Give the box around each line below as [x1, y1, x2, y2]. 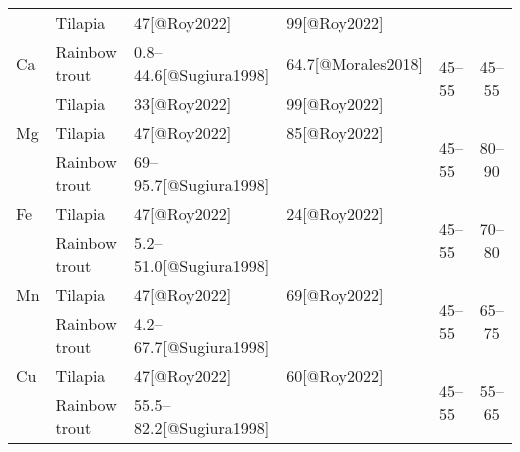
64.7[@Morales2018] [286, 51, 423, 75]
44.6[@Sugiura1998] [134, 63, 270, 86]
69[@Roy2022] [286, 283, 384, 306]
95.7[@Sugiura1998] [134, 173, 270, 196]
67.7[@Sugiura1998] [134, 335, 270, 358]
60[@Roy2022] [286, 364, 384, 387]
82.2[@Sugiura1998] [134, 416, 270, 439]
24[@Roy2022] [286, 202, 384, 225]
